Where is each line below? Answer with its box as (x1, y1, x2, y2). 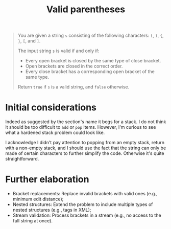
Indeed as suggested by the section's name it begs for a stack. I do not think (5, 119, 166, 125)
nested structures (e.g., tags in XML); (12, 207, 91, 213)
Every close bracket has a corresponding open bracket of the (25, 68, 155, 75)
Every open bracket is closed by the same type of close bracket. (25, 58, 161, 64)
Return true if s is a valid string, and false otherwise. (17, 84, 130, 90)
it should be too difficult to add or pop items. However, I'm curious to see (5, 124, 156, 130)
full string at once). (12, 218, 53, 224)
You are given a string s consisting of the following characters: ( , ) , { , (17, 32, 164, 39)
